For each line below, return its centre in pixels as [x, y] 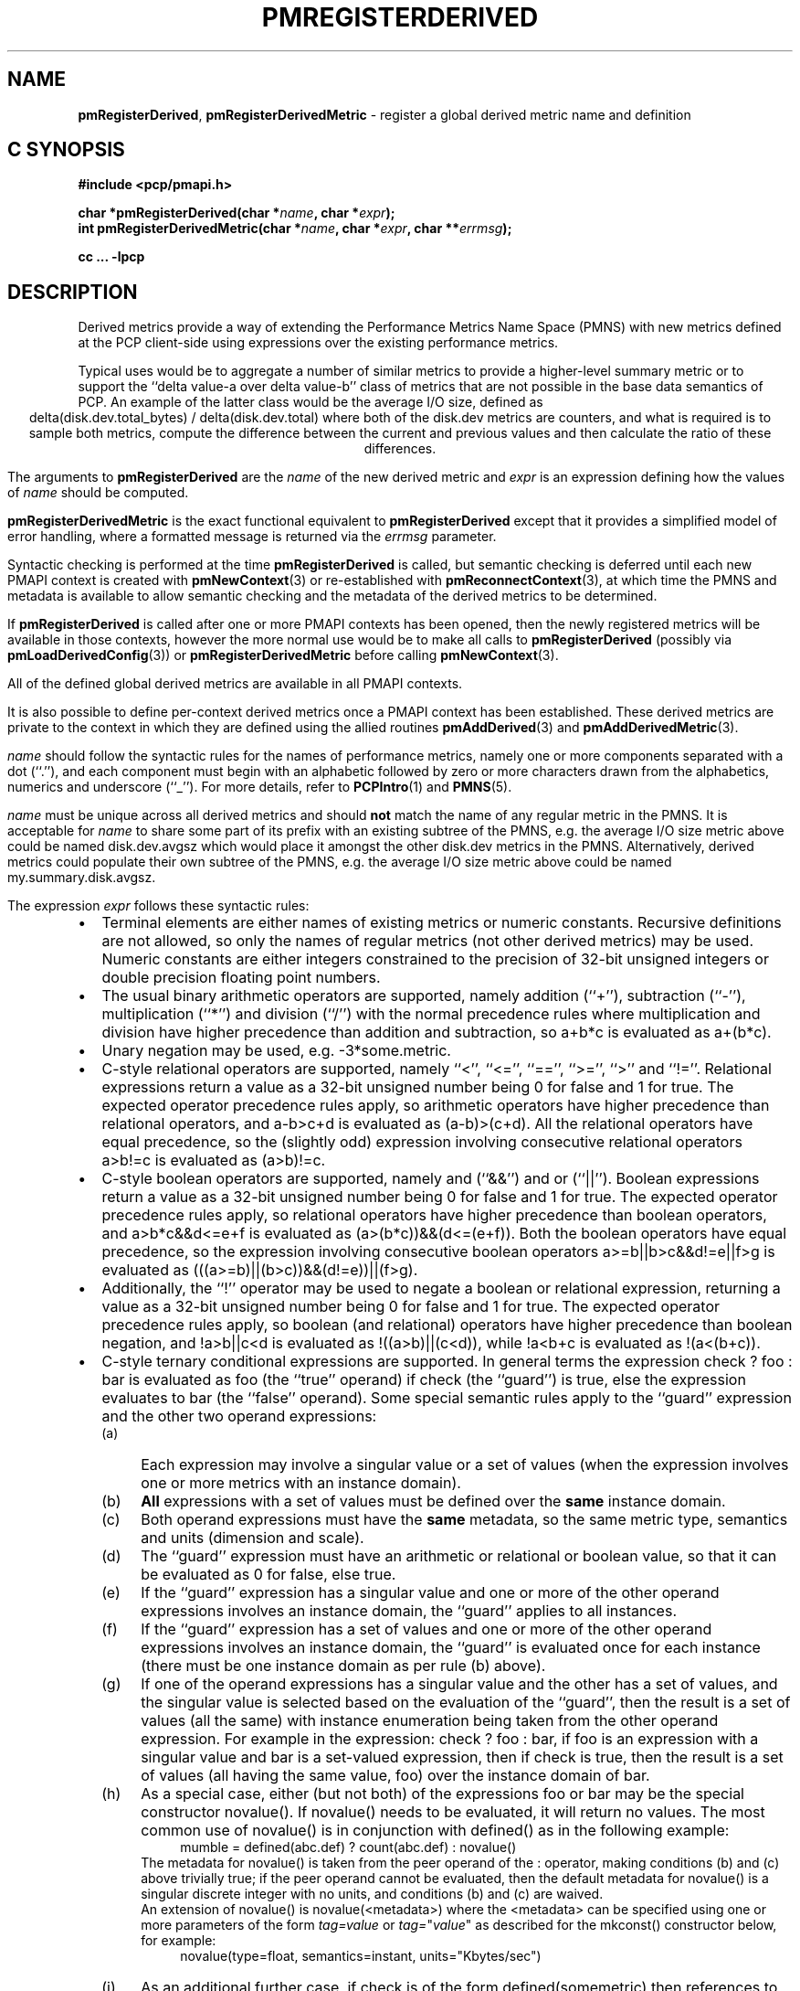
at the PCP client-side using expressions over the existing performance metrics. [318, 343]
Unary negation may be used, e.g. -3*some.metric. [276, 1051]
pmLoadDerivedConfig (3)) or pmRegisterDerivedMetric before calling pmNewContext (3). [283, 655]
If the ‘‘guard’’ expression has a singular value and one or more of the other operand [430, 1593]
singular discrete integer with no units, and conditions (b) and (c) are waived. [372, 1894]
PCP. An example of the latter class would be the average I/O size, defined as [311, 402]
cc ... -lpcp [111, 257]
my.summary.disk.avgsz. [82, 878]
